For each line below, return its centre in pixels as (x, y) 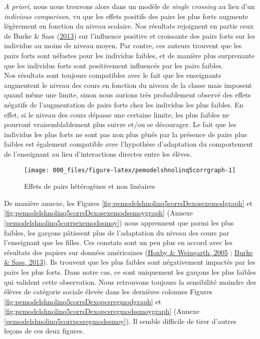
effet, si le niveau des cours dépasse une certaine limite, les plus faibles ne (117, 114)
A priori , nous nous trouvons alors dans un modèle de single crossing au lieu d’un (129, 6)
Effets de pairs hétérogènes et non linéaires (90, 186)
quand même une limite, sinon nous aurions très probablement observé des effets (127, 95)
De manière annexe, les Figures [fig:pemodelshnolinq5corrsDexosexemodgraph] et (128, 203)
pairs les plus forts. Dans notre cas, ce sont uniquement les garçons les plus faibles (130, 271)
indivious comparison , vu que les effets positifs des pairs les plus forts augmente (126, 16)
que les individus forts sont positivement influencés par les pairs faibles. (114, 65)
